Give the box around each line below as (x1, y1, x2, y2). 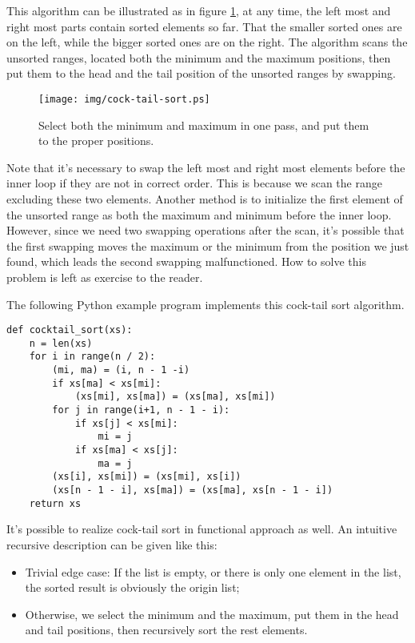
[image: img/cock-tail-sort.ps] (38, 93, 210, 105)
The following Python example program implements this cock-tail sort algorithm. (6, 295, 405, 312)
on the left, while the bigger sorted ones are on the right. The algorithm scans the (6, 34, 408, 50)
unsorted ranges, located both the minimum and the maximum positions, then (6, 49, 391, 66)
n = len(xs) (29, 337, 93, 349)
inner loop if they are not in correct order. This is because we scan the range (6, 175, 382, 191)
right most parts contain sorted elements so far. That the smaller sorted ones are (6, 18, 402, 34)
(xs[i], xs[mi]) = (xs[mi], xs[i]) (52, 471, 241, 483)
